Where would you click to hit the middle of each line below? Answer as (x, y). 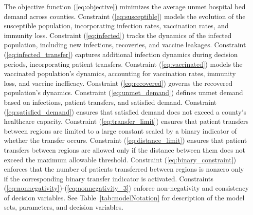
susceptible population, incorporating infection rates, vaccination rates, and (116, 26)
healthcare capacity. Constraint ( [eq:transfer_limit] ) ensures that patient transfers (126, 121)
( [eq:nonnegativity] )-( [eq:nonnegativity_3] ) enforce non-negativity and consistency (126, 188)
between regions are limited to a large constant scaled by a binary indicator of (120, 130)
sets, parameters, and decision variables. (64, 207)
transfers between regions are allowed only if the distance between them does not (125, 149)
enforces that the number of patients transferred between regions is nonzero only (124, 169)
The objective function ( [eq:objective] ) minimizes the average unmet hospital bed (125, 6)
